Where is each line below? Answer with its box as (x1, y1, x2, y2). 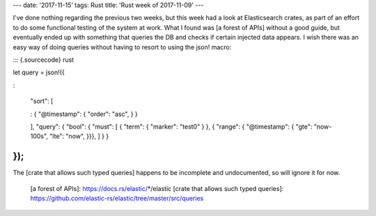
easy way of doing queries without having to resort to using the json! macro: (13, 42, 232, 51)
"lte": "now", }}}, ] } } (49, 132, 109, 140)
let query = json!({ (13, 68, 65, 76)
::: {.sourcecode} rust (13, 56, 75, 64)
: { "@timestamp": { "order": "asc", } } (30, 110, 139, 118)
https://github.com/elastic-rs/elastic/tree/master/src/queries (30, 194, 204, 202)
